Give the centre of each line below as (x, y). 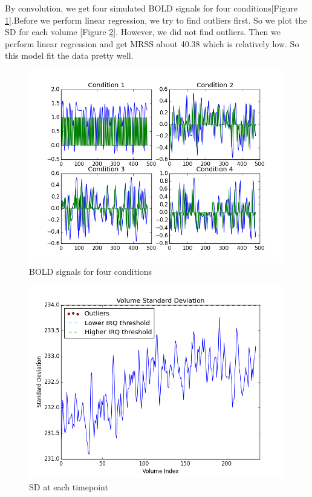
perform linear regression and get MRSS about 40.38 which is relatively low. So (152, 43)
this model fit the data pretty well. (69, 55)
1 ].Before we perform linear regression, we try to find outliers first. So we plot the (156, 20)
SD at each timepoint (69, 486)
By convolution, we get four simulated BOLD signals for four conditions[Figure (151, 8)
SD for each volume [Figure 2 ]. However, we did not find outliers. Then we (143, 32)
